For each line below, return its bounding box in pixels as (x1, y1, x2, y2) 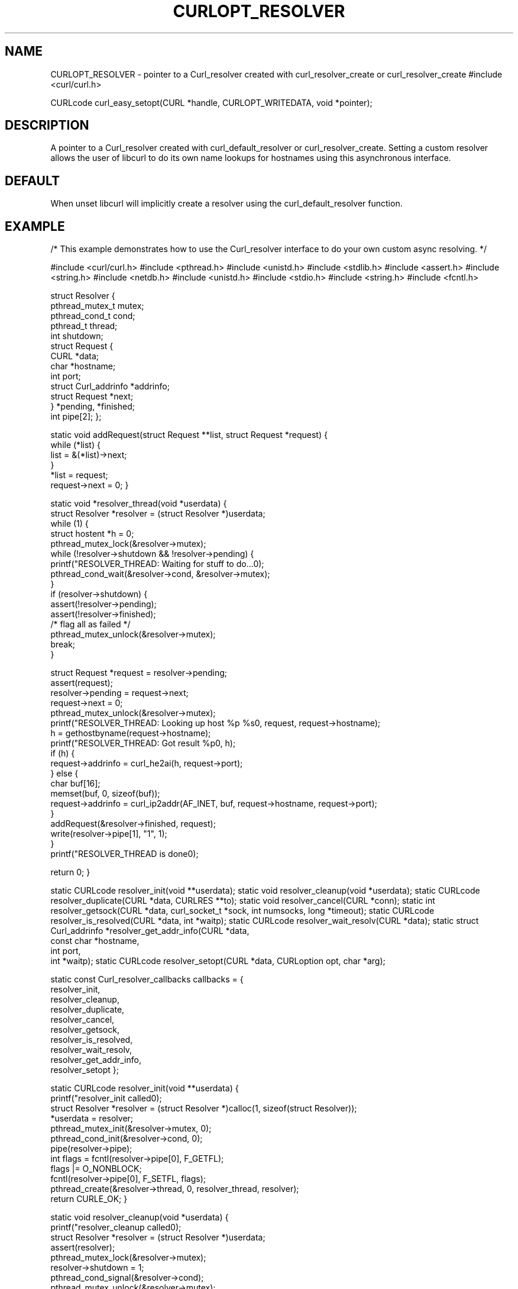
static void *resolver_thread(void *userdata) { (50, 498, 227, 509)
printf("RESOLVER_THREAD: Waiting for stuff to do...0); (50, 559, 264, 569)
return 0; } (50, 867, 90, 878)
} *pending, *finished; (50, 401, 135, 412)
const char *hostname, (50, 936, 140, 946)
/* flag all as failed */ (50, 619, 131, 630)
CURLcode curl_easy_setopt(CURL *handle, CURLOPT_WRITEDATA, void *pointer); (50, 97, 373, 108)
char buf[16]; (50, 778, 101, 789)
